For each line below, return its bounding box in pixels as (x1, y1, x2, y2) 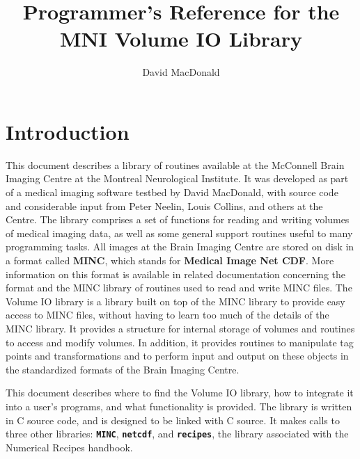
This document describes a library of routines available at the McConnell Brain (6, 157, 345, 172)
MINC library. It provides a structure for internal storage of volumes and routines (6, 321, 355, 335)
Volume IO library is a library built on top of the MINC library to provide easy (6, 293, 345, 308)
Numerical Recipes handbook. (6, 440, 133, 454)
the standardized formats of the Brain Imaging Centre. (6, 362, 240, 376)
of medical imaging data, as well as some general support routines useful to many (6, 225, 353, 240)
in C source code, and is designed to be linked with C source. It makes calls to (6, 412, 340, 427)
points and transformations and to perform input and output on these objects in (6, 348, 349, 363)
